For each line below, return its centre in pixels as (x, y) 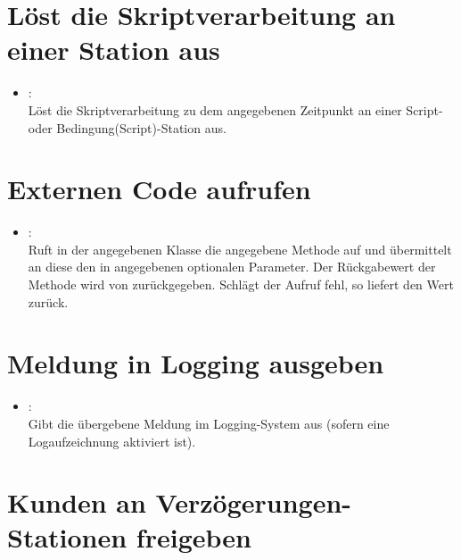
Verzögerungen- (254, 502)
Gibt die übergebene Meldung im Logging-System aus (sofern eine (209, 423)
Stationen (67, 537)
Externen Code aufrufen (159, 189)
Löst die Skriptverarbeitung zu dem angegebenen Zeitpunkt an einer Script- (235, 109)
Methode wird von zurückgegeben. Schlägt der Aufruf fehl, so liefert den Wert (241, 284)
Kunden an (77, 502)
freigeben (193, 537)
